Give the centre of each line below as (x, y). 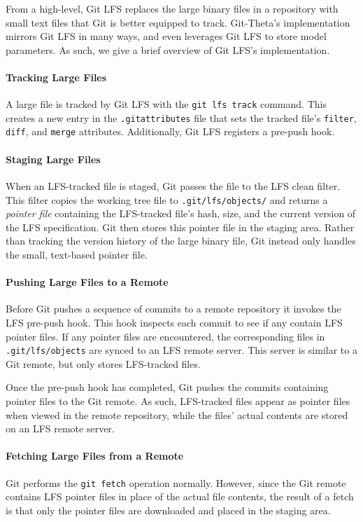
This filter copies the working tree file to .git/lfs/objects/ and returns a (167, 199)
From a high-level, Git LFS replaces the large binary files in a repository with (172, 8)
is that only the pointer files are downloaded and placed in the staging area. (168, 510)
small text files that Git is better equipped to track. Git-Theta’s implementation (178, 22)
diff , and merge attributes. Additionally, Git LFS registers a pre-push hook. (170, 131)
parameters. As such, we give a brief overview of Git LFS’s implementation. (168, 49)
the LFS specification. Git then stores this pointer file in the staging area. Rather (180, 227)
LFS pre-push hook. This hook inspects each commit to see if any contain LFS (174, 322)
